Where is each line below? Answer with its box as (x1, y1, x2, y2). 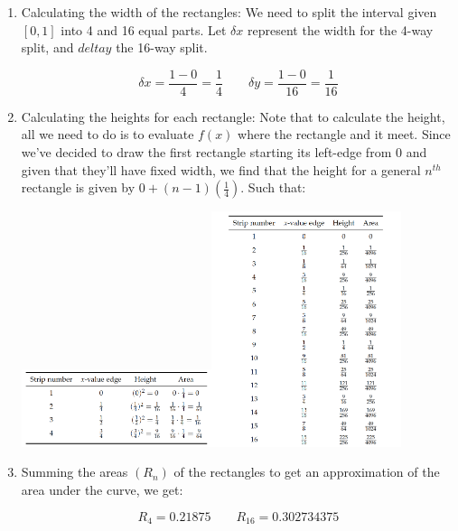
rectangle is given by (21, 178, 136, 197)
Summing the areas (21, 462, 128, 481)
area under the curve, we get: (21, 480, 183, 499)
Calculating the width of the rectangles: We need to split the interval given (21, 3, 437, 21)
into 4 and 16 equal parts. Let (61, 20, 227, 39)
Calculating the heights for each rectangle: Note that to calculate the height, (21, 107, 445, 126)
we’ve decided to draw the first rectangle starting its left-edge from (21, 143, 392, 162)
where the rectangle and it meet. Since (238, 125, 451, 144)
